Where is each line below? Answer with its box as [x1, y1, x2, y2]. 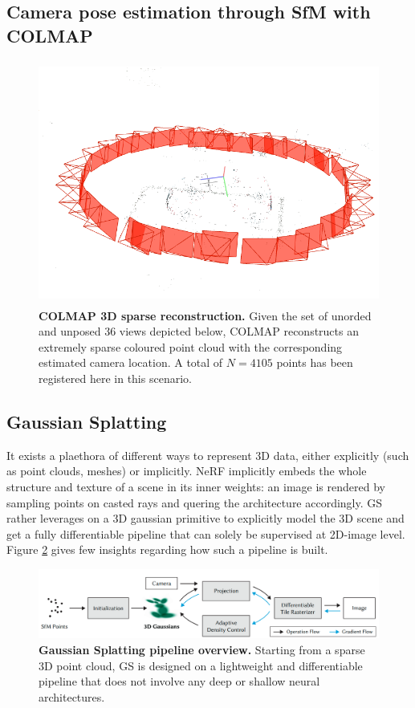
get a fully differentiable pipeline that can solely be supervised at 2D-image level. [6, 525, 405, 542]
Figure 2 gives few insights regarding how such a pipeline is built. [6, 541, 328, 558]
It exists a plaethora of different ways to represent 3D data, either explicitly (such [6, 446, 409, 463]
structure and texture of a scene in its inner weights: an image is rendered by [6, 478, 385, 494]
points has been [276, 354, 353, 371]
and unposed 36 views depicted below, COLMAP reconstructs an [39, 323, 359, 340]
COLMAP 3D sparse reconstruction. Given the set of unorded [39, 307, 372, 323]
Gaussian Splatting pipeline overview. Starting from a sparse [39, 641, 365, 657]
